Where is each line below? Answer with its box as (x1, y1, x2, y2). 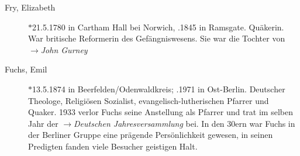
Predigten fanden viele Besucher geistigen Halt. (28, 140, 198, 152)
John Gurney (40, 43, 88, 56)
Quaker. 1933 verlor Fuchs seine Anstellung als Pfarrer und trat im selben (28, 106, 293, 118)
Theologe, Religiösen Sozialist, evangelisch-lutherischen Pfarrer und (28, 94, 269, 106)
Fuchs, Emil (5, 63, 47, 75)
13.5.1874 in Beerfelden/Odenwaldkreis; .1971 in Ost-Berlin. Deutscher (32, 82, 285, 95)
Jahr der (28, 117, 58, 129)
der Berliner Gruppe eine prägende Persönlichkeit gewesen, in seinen (28, 129, 273, 141)
